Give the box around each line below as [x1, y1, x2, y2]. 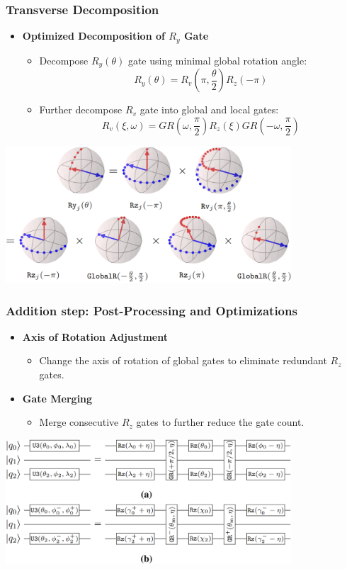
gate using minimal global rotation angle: [127, 52, 307, 67]
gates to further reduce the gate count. [136, 415, 305, 429]
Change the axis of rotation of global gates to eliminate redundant [39, 353, 327, 368]
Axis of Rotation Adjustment [22, 329, 168, 344]
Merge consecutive [39, 415, 119, 429]
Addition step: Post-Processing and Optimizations [6, 301, 297, 319]
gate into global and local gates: [140, 102, 279, 117]
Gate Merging [22, 390, 93, 405]
